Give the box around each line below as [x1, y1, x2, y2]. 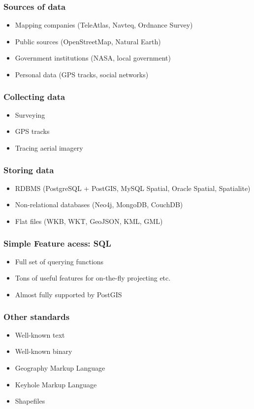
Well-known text [15, 329, 65, 340]
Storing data [3, 163, 54, 176]
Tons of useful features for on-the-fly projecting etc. [15, 273, 171, 283]
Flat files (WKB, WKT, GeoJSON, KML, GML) [15, 216, 163, 226]
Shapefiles [15, 396, 45, 406]
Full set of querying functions [15, 256, 104, 266]
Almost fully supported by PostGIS [15, 289, 122, 299]
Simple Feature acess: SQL [3, 237, 111, 249]
